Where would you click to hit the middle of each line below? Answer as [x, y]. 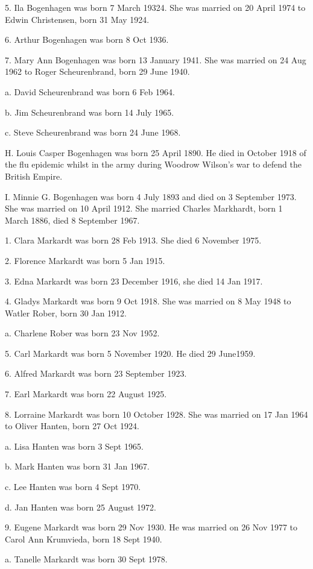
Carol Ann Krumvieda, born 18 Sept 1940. [84, 539]
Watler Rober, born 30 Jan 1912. [66, 313]
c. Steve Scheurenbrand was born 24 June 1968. [93, 132]
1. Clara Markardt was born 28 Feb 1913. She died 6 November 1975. [133, 240]
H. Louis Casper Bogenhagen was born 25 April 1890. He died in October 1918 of [156, 152]
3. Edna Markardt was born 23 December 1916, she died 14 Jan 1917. [134, 281]
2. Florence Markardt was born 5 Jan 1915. [85, 260]
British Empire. [34, 176]
